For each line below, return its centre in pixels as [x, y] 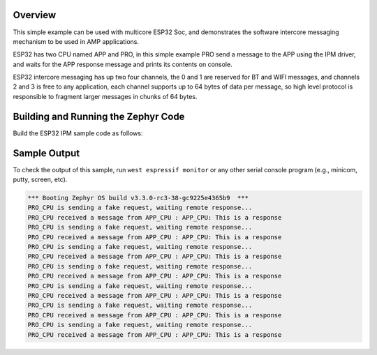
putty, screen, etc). [40, 180]
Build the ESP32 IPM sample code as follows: [78, 133]
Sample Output [46, 153]
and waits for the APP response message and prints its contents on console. [123, 64]
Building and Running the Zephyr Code [99, 116]
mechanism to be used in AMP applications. [76, 41]
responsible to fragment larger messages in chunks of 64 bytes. [105, 96]
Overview [35, 15]
